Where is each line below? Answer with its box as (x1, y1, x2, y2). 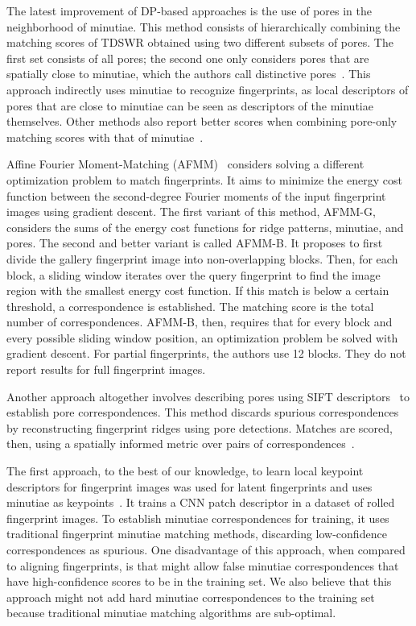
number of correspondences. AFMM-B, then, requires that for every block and (6, 313, 393, 330)
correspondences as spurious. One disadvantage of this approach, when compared (6, 541, 406, 558)
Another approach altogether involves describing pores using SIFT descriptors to (6, 388, 410, 404)
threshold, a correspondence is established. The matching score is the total (6, 297, 374, 314)
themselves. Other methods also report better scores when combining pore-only (6, 113, 397, 130)
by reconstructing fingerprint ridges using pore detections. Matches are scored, (6, 419, 393, 436)
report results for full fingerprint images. (6, 361, 206, 378)
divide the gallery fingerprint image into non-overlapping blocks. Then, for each (6, 250, 398, 267)
